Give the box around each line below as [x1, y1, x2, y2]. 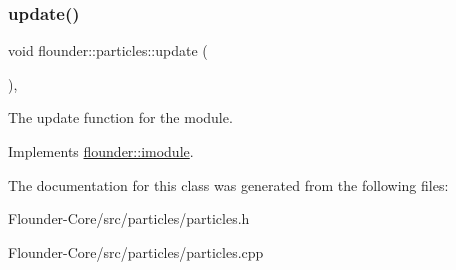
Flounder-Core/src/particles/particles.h [8, 208, 250, 229]
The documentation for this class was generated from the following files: [8, 174, 449, 195]
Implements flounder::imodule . [8, 141, 194, 161]
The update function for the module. [8, 107, 233, 128]
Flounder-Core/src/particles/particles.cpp [8, 241, 264, 262]
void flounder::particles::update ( [8, 40, 208, 61]
